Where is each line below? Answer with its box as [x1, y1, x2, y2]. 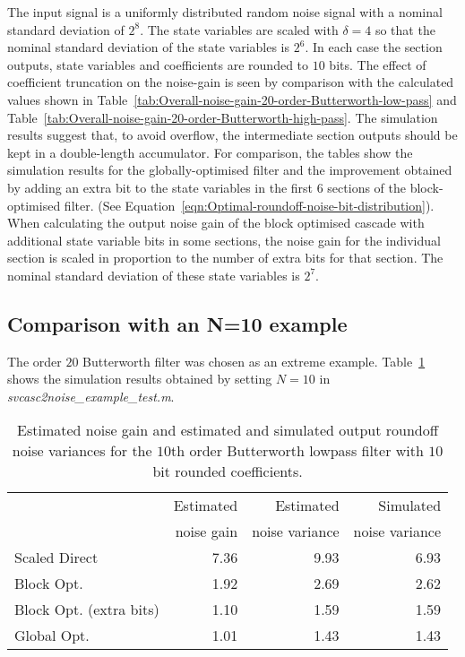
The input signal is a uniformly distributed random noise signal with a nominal [7, 3, 443, 21]
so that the [375, 20, 435, 39]
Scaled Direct [14, 547, 99, 568]
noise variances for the [12, 440, 152, 462]
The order [7, 351, 62, 370]
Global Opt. [14, 625, 90, 646]
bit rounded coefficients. [152, 461, 303, 482]
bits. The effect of [329, 55, 426, 73]
